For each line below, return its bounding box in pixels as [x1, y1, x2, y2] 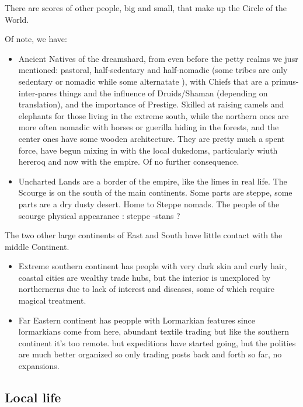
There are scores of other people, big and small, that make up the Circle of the [5, 2, 287, 13]
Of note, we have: [5, 33, 67, 45]
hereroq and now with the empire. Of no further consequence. [18, 155, 239, 168]
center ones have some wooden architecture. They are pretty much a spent [18, 132, 285, 144]
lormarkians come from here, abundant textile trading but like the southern [18, 325, 289, 338]
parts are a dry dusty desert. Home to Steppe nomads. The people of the [18, 197, 280, 210]
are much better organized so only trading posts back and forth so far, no [18, 348, 282, 360]
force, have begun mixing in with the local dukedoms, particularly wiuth [18, 144, 278, 156]
